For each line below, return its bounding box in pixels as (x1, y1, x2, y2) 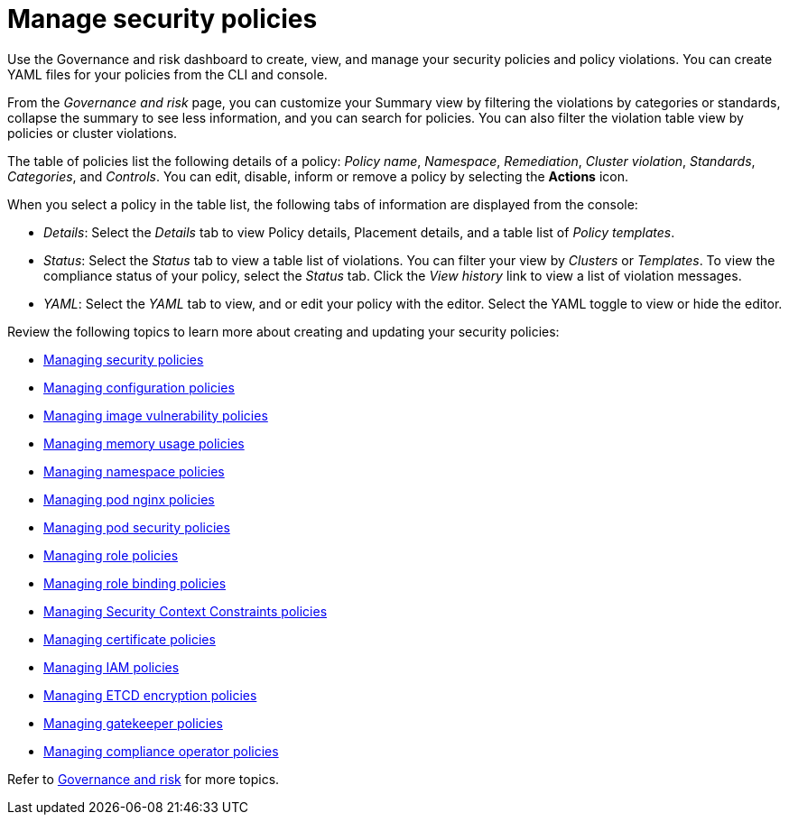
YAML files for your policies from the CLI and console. (7, 66, 328, 82)
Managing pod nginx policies (43, 491, 215, 507)
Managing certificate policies (43, 631, 216, 647)
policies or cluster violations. (7, 125, 178, 141)
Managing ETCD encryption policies (43, 687, 257, 703)
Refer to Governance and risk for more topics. (7, 771, 280, 787)
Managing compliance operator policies (43, 743, 279, 759)
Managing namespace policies (43, 463, 225, 479)
